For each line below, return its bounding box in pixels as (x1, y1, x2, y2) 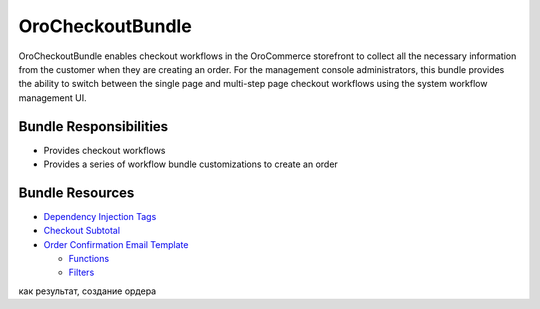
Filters (68, 266, 95, 279)
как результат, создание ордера (18, 285, 157, 297)
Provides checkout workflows (43, 144, 166, 156)
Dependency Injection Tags (43, 210, 157, 222)
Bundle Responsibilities (18, 118, 169, 135)
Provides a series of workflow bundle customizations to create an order (43, 158, 339, 170)
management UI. (18, 91, 87, 104)
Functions (68, 253, 110, 265)
